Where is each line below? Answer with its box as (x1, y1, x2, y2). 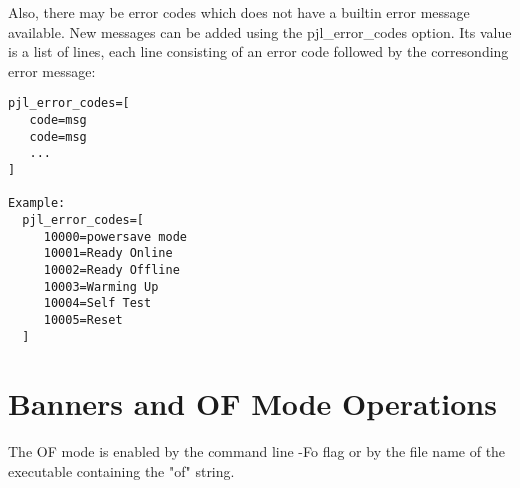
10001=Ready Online (43, 246, 173, 261)
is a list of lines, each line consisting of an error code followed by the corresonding (8, 41, 509, 62)
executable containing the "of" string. (8, 460, 235, 481)
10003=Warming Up (43, 279, 159, 294)
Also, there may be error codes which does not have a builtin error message (8, 2, 470, 22)
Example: (8, 196, 66, 211)
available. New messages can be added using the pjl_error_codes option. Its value (8, 21, 512, 42)
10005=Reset (43, 312, 123, 327)
